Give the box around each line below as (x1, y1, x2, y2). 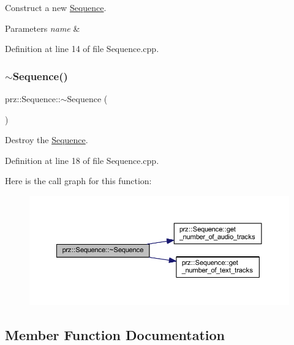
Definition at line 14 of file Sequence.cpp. (5, 42, 159, 55)
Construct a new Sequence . (5, 1, 107, 13)
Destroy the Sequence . (5, 133, 88, 146)
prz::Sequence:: (5, 92, 61, 105)
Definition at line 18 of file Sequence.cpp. (5, 154, 159, 166)
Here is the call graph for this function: (5, 174, 152, 187)
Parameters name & (5, 21, 80, 34)
